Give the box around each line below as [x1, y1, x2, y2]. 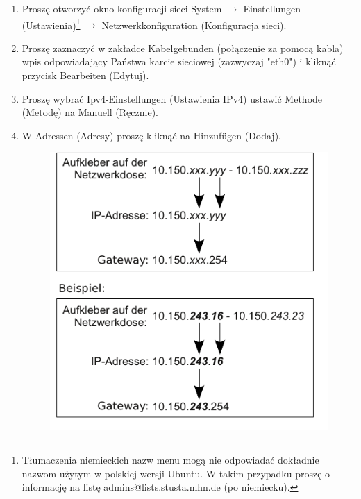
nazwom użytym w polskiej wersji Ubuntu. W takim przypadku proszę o [22, 466, 330, 480]
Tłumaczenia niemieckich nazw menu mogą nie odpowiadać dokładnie [22, 453, 319, 467]
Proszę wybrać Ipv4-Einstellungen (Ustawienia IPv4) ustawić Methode [22, 91, 323, 105]
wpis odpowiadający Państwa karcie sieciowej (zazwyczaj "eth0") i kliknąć [22, 54, 336, 69]
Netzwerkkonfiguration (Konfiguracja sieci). [101, 17, 287, 32]
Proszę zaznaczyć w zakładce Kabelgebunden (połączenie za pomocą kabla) [22, 40, 344, 55]
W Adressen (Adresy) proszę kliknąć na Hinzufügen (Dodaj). [22, 128, 281, 142]
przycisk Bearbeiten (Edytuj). [22, 68, 149, 83]
